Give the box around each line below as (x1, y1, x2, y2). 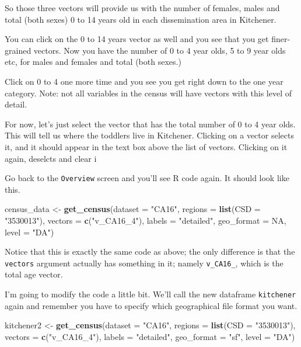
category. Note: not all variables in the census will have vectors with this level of (5, 86, 292, 99)
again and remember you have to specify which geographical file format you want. (5, 299, 297, 311)
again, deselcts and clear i (5, 152, 97, 164)
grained (5, 44, 32, 56)
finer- (271, 33, 290, 45)
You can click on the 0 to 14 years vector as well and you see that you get (5, 33, 269, 45)
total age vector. (5, 268, 63, 280)
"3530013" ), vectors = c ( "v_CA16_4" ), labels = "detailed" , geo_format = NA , (5, 214, 286, 226)
